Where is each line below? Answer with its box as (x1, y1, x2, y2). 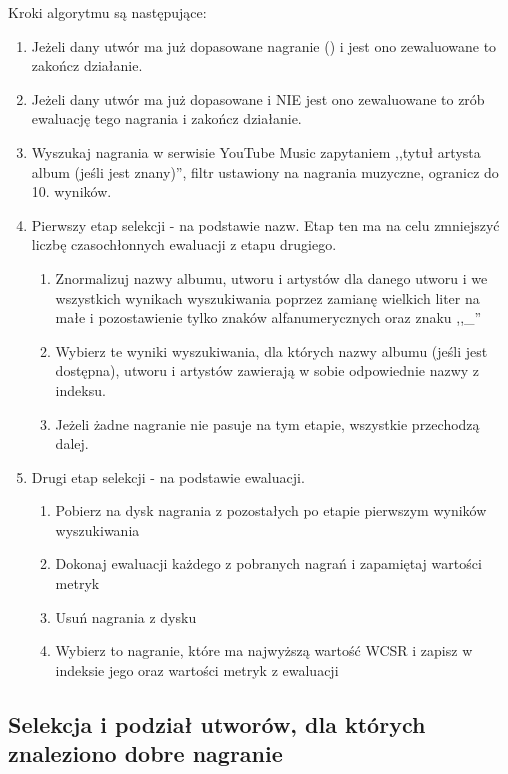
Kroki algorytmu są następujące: (8, 2, 207, 22)
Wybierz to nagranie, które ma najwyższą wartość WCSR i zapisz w (55, 640, 473, 661)
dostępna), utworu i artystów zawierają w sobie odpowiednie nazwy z (55, 360, 480, 381)
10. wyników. (31, 181, 112, 202)
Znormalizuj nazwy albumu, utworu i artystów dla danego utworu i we (55, 267, 488, 288)
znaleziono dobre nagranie (8, 738, 283, 769)
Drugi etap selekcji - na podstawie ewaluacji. (31, 466, 305, 487)
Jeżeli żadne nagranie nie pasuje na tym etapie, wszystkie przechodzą (55, 413, 480, 434)
